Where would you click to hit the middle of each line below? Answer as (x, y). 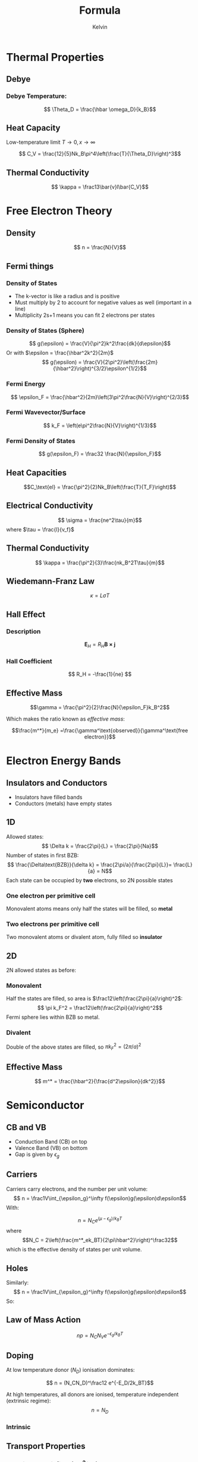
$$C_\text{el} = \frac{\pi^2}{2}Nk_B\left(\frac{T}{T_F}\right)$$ (100, 487)
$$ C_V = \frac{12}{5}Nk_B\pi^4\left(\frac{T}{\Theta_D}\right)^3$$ (100, 154)
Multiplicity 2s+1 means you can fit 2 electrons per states (85, 315)
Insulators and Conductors (57, 783)
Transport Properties (46, 1446)
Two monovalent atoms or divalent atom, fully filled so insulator (84, 937)
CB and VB (26, 1127)
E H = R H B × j (100, 645)
